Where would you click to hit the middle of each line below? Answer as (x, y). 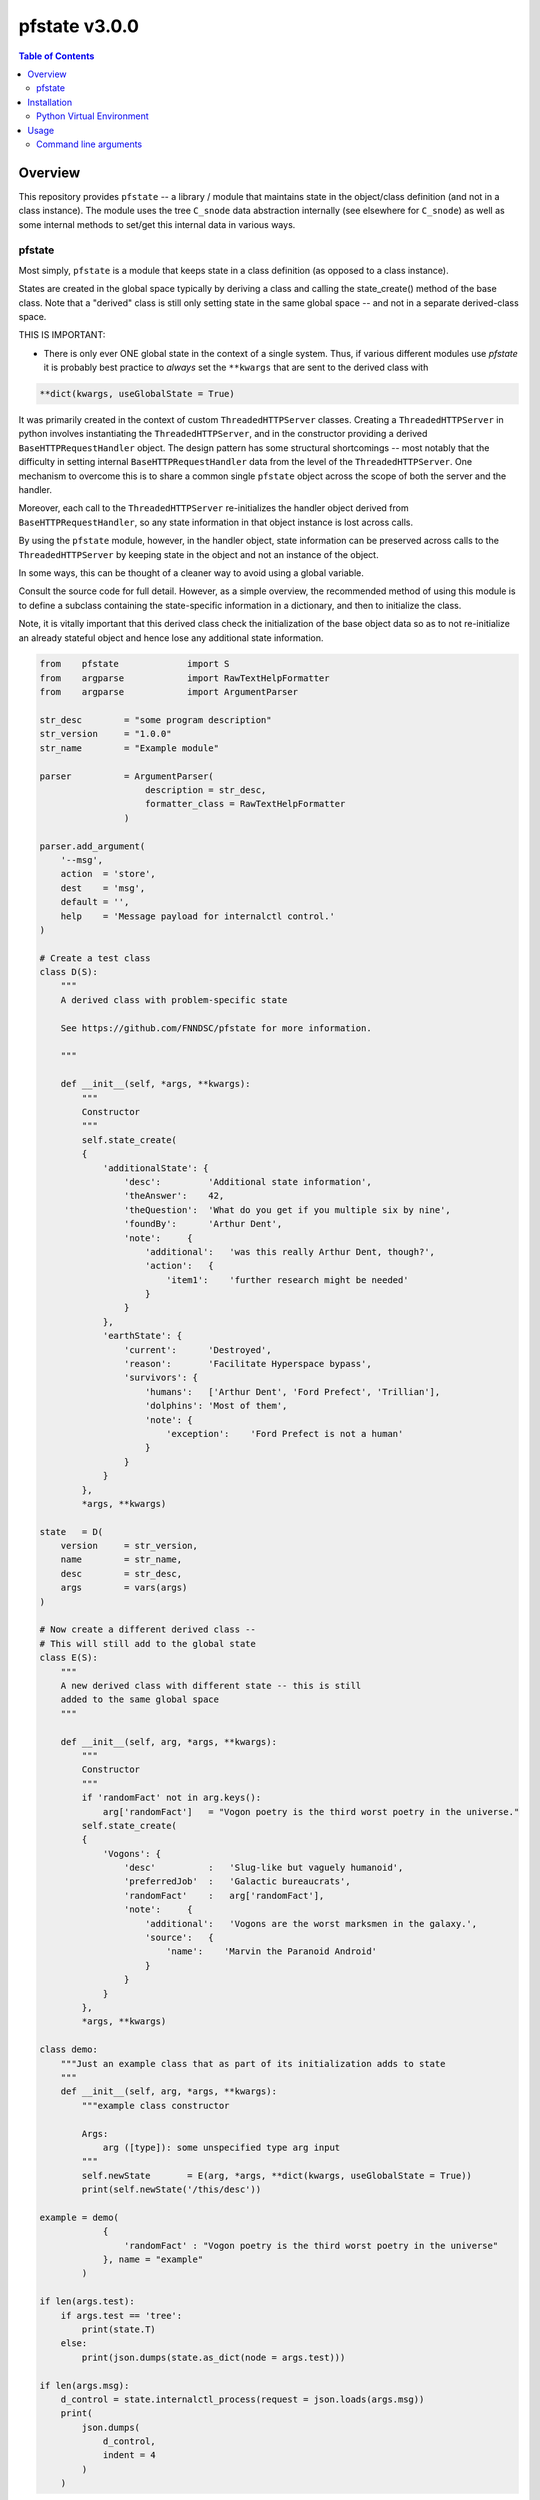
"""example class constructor (155, 2105)
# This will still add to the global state (148, 1643)
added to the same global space (140, 1699)
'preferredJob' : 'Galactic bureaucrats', (237, 1881)
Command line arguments (89, 144)
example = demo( (79, 2217)
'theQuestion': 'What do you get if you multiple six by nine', (287, 1209)
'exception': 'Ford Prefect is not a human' (284, 1433)
